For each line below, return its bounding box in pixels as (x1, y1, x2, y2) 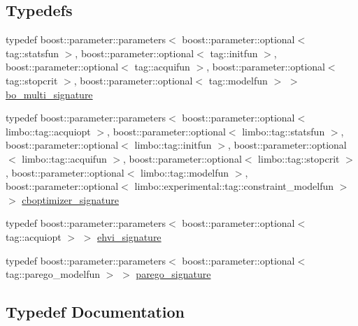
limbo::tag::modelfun (141, 165, 229, 179)
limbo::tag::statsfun (242, 124, 325, 138)
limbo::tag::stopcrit (258, 151, 340, 165)
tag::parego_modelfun (6, 267, 101, 281)
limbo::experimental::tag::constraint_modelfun (134, 179, 334, 193)
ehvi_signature (97, 229, 162, 244)
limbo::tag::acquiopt (6, 124, 91, 138)
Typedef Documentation (6, 301, 185, 323)
